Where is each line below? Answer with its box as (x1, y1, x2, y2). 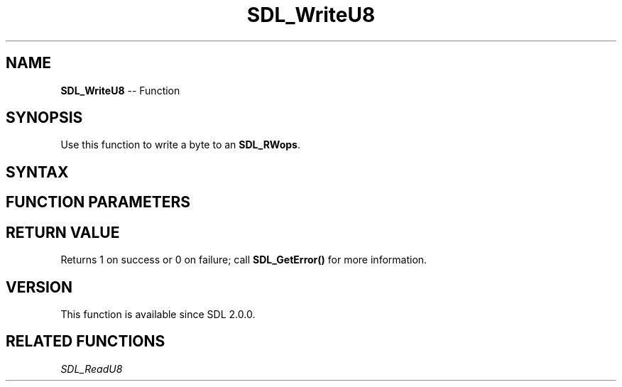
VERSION (6, 278, 73, 296)
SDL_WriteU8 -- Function (60, 84, 180, 97)
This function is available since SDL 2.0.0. (60, 307, 256, 320)
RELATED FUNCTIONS (6, 332, 165, 351)
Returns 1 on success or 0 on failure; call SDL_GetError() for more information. (60, 254, 427, 266)
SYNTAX (6, 163, 69, 181)
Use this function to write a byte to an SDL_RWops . (60, 138, 300, 151)
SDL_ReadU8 (60, 362, 123, 375)
